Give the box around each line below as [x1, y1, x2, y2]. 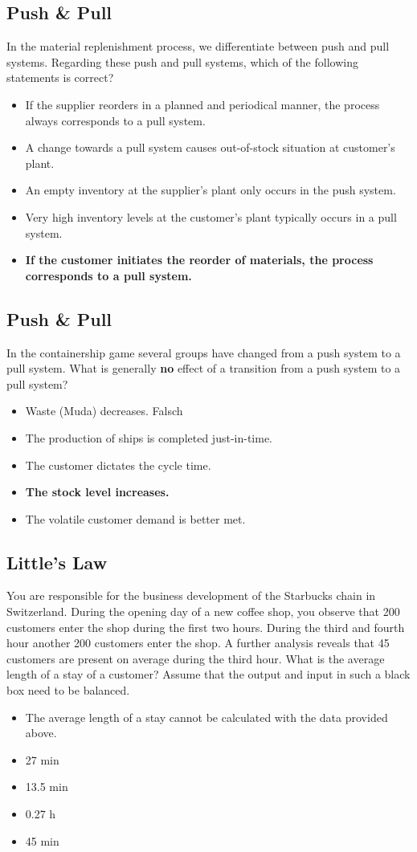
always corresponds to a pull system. [25, 112, 206, 128]
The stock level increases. [25, 483, 170, 500]
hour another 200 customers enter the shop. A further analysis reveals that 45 [6, 634, 390, 651]
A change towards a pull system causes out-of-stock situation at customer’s [25, 139, 395, 156]
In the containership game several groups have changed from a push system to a [6, 344, 401, 361]
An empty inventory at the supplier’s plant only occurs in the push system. [25, 181, 396, 198]
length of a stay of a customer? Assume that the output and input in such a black [6, 666, 411, 683]
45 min [25, 832, 59, 849]
